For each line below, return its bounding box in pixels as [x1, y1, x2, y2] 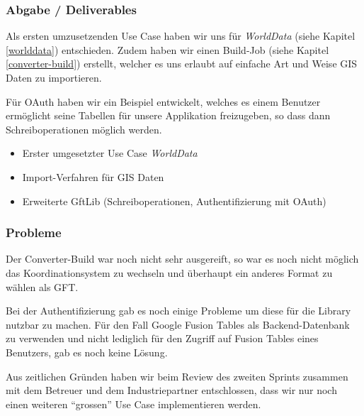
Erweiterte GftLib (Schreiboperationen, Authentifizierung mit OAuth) [22, 193, 326, 208]
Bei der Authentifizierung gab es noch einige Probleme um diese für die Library [6, 303, 351, 318]
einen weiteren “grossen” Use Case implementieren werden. [6, 396, 261, 411]
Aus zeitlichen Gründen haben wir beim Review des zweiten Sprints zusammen [6, 368, 348, 383]
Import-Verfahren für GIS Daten [22, 169, 164, 184]
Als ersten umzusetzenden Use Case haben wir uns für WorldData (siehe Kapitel [6, 28, 356, 43]
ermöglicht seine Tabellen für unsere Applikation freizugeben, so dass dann [6, 108, 331, 123]
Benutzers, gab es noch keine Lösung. [6, 344, 168, 359]
